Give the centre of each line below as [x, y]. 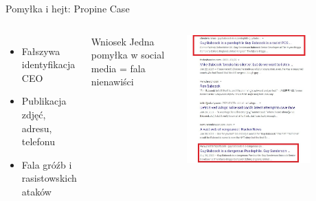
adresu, [37, 128]
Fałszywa [41, 51]
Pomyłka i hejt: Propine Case [68, 8]
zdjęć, [34, 114]
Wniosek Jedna [123, 41]
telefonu [38, 141]
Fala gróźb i [47, 164]
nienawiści [112, 82]
